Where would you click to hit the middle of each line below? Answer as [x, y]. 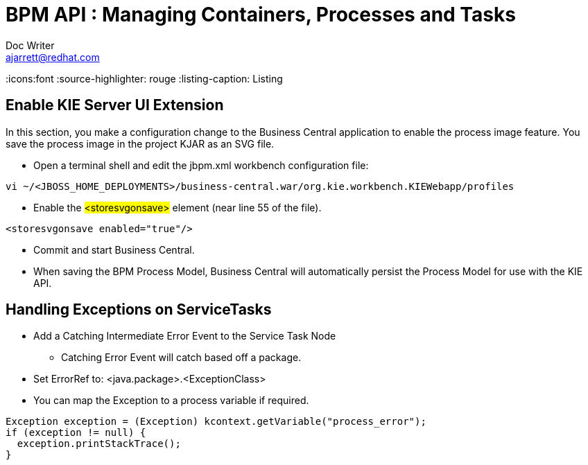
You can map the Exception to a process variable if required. [171, 401]
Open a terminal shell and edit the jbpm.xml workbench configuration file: [201, 165]
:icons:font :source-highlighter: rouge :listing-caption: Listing [144, 78]
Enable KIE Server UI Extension [115, 105]
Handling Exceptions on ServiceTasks [139, 310]
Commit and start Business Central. [114, 249]
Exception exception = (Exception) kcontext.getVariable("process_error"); [216, 422]
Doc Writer [30, 45]
